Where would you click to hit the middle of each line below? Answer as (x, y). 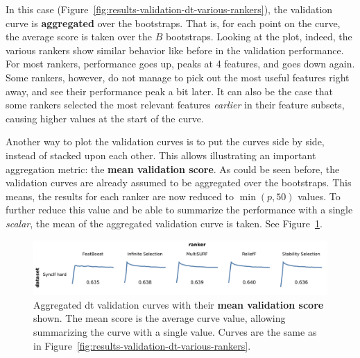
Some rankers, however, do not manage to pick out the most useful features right (178, 77)
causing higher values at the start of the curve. (105, 118)
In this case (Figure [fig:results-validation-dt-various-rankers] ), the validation (169, 9)
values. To (319, 196)
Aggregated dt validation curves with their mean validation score (179, 304)
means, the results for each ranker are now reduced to (120, 196)
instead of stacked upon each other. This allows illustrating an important (161, 155)
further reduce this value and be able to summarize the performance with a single (179, 210)
